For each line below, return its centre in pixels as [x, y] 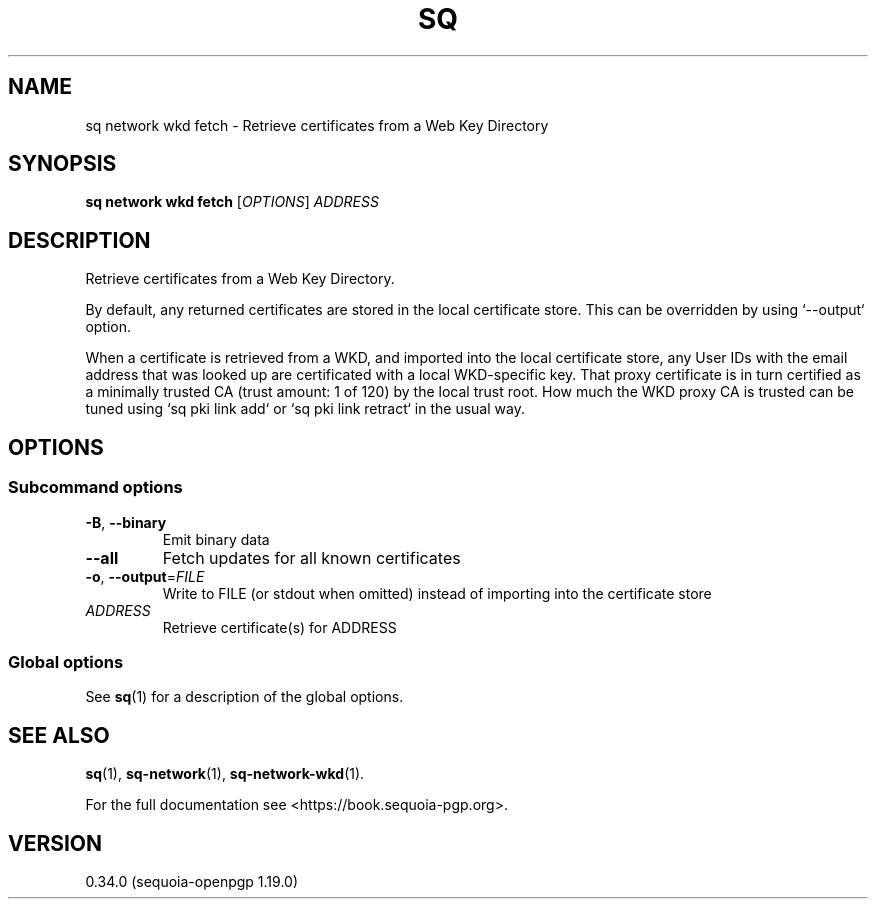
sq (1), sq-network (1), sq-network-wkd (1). [225, 774]
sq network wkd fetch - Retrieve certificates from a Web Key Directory [317, 125]
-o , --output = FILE [145, 576]
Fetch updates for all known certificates [311, 557]
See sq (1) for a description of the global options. [244, 697]
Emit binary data [216, 539]
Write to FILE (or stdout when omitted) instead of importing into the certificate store [437, 593]
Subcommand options [95, 487]
